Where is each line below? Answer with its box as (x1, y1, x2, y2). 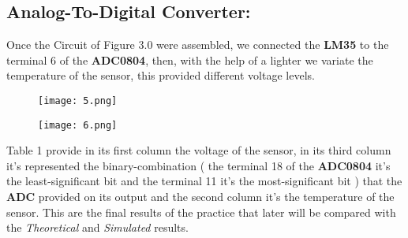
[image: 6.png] (38, 119, 118, 131)
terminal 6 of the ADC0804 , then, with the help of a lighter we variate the (6, 51, 373, 68)
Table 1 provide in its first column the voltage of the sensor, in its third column (6, 142, 391, 158)
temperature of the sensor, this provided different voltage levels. (6, 67, 315, 84)
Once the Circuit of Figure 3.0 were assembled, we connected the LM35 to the (6, 36, 389, 53)
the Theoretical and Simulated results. (6, 219, 189, 236)
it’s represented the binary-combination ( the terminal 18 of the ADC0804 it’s (6, 157, 391, 173)
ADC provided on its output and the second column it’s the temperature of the (6, 188, 395, 205)
